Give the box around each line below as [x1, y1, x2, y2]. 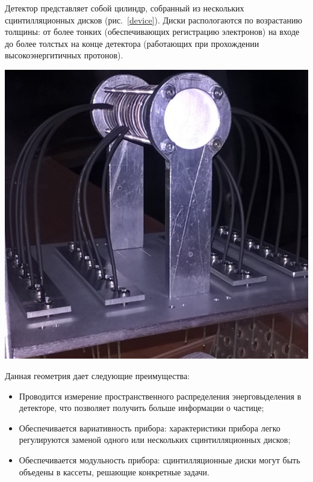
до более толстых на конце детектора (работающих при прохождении [5, 37, 259, 49]
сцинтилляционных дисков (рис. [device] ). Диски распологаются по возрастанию [5, 13, 302, 26]
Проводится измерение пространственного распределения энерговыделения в [19, 389, 302, 402]
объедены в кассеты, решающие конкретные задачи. [19, 465, 209, 478]
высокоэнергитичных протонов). [5, 49, 123, 61]
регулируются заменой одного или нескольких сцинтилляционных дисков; [19, 433, 291, 446]
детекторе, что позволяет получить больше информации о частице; [19, 401, 264, 414]
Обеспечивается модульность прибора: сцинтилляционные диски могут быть [19, 453, 300, 466]
